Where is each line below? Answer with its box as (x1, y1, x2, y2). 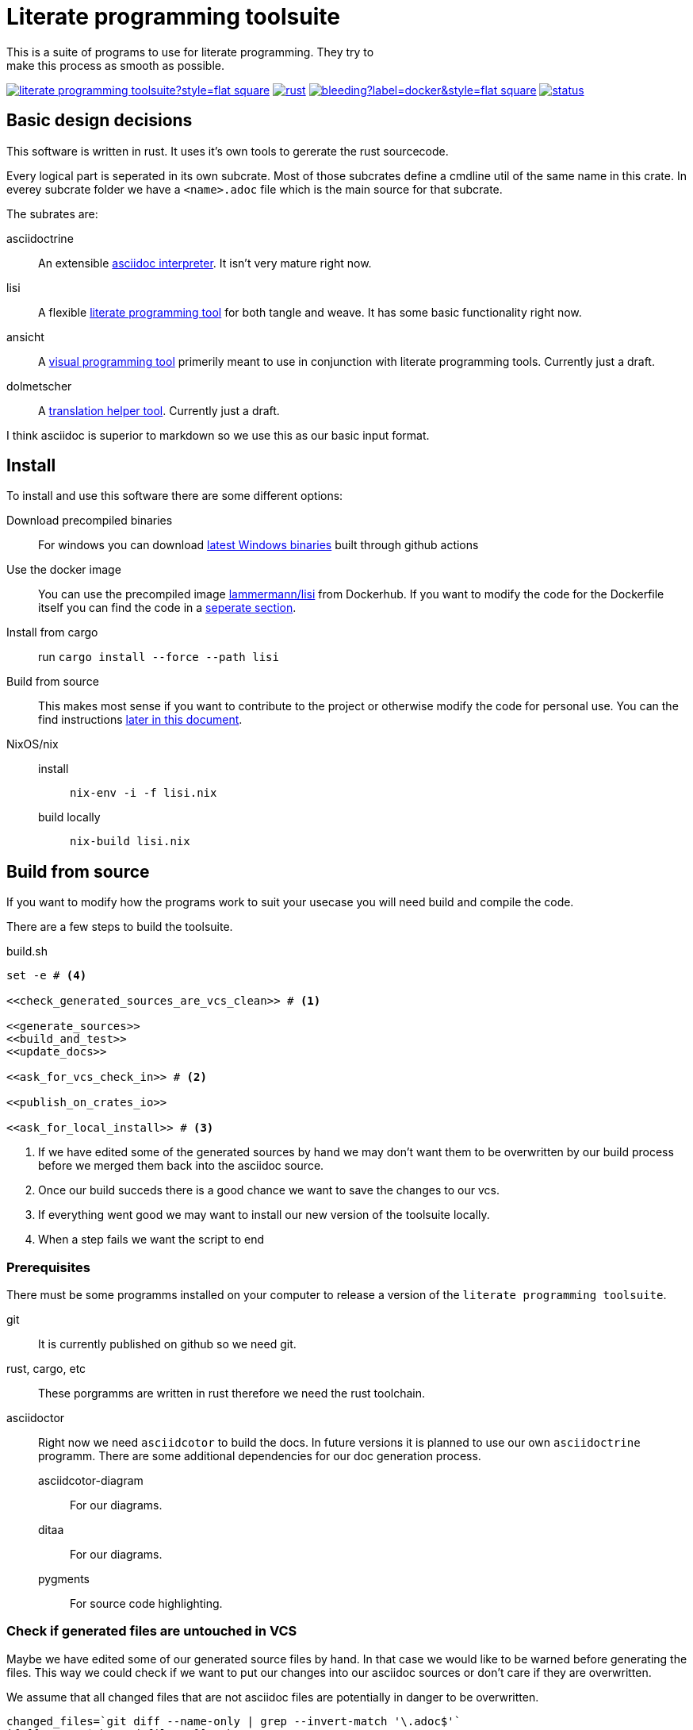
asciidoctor (6, 1411, 65, 1425)
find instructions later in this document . (38, 713, 243, 727)
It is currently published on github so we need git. (38, 1337, 297, 1351)
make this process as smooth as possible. (6, 58, 224, 72)
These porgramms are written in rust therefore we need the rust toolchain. (38, 1386, 426, 1401)
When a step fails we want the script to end (38, 1232, 265, 1247)
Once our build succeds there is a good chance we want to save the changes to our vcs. (38, 1183, 500, 1198)
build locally (38, 810, 101, 825)
